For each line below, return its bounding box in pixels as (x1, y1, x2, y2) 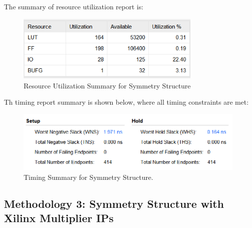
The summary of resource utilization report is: (4, 1, 144, 11)
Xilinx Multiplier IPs (4, 210, 114, 226)
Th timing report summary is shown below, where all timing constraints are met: (4, 97, 249, 107)
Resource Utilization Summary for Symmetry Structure (24, 80, 191, 90)
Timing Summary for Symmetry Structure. (24, 171, 154, 182)
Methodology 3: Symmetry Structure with (4, 196, 224, 211)
